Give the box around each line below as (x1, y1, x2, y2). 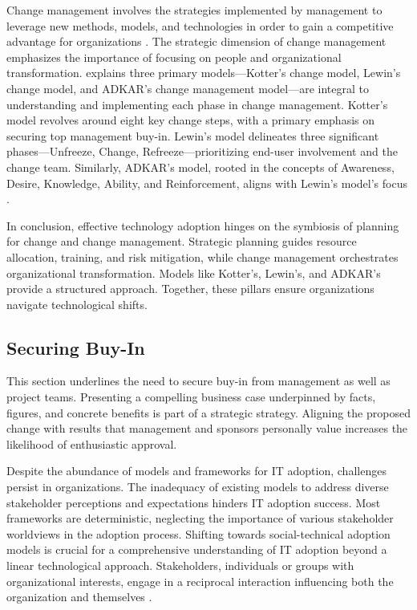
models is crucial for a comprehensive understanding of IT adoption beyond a (6, 541, 387, 558)
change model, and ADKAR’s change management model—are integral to (6, 79, 370, 96)
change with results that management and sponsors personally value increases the (6, 420, 408, 437)
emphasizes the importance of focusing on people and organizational (6, 48, 342, 65)
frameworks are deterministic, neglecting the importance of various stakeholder (6, 510, 394, 527)
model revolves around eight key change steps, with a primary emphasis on (6, 112, 375, 128)
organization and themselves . (6, 588, 152, 605)
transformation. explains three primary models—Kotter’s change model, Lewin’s (6, 64, 401, 81)
